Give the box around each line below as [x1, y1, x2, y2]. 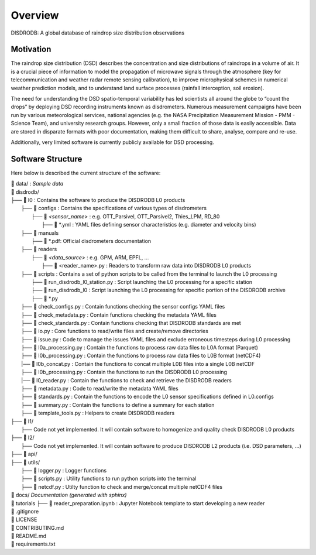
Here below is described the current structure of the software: [11, 169, 161, 176]
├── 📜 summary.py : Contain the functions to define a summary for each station [21, 401, 215, 408]
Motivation [11, 44, 51, 54]
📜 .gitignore [11, 508, 39, 515]
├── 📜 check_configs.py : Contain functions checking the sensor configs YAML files [21, 303, 225, 310]
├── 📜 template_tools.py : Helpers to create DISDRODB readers [21, 410, 175, 417]
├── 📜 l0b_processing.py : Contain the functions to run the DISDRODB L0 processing [21, 369, 228, 376]
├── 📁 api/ [11, 451, 37, 458]
